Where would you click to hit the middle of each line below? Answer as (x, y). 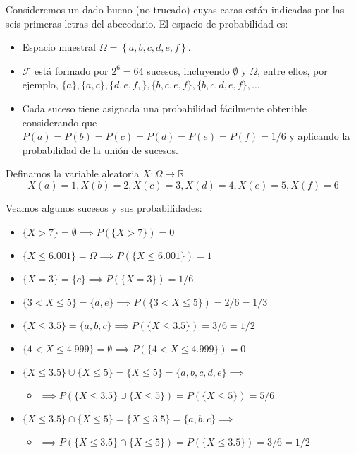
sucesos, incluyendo (188, 70)
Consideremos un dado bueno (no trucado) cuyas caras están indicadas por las (175, 9)
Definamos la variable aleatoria (73, 173)
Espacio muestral (59, 47)
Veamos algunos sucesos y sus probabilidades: (104, 207)
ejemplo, (40, 84)
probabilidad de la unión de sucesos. (100, 149)
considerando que (60, 122)
